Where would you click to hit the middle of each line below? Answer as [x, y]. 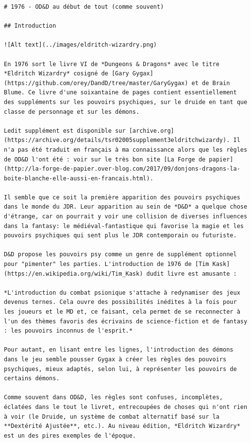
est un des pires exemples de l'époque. [70, 435]
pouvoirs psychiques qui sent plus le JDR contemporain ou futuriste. [120, 236]
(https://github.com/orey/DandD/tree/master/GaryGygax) [96, 83]
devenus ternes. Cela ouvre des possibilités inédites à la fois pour [120, 302]
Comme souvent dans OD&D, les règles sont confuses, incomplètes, [114, 398]
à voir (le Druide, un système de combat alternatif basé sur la [112, 416]
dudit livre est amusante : [192, 274]
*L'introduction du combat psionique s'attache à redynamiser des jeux [122, 292]
